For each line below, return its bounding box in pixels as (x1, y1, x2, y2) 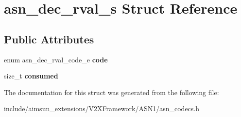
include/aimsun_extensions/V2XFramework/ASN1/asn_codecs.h (4, 103, 200, 114)
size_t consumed (4, 71, 58, 81)
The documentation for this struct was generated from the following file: (4, 87, 219, 97)
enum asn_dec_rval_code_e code (4, 54, 108, 64)
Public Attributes (4, 31, 94, 46)
